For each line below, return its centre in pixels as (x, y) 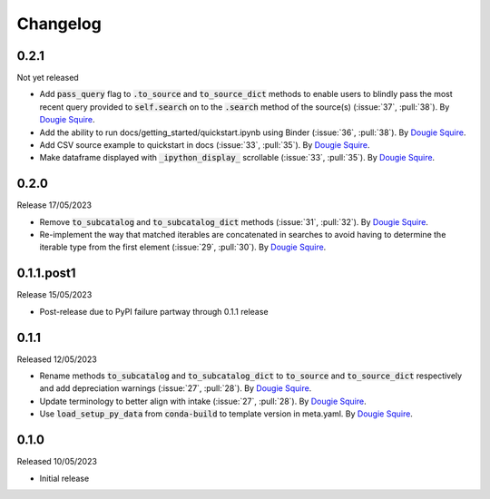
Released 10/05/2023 (57, 462)
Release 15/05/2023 (54, 295)
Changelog (59, 24)
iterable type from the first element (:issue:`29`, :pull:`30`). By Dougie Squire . (183, 247)
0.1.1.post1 (46, 274)
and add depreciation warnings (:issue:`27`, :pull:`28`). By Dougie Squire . (176, 388)
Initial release (64, 478)
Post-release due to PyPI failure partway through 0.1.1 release (154, 311)
